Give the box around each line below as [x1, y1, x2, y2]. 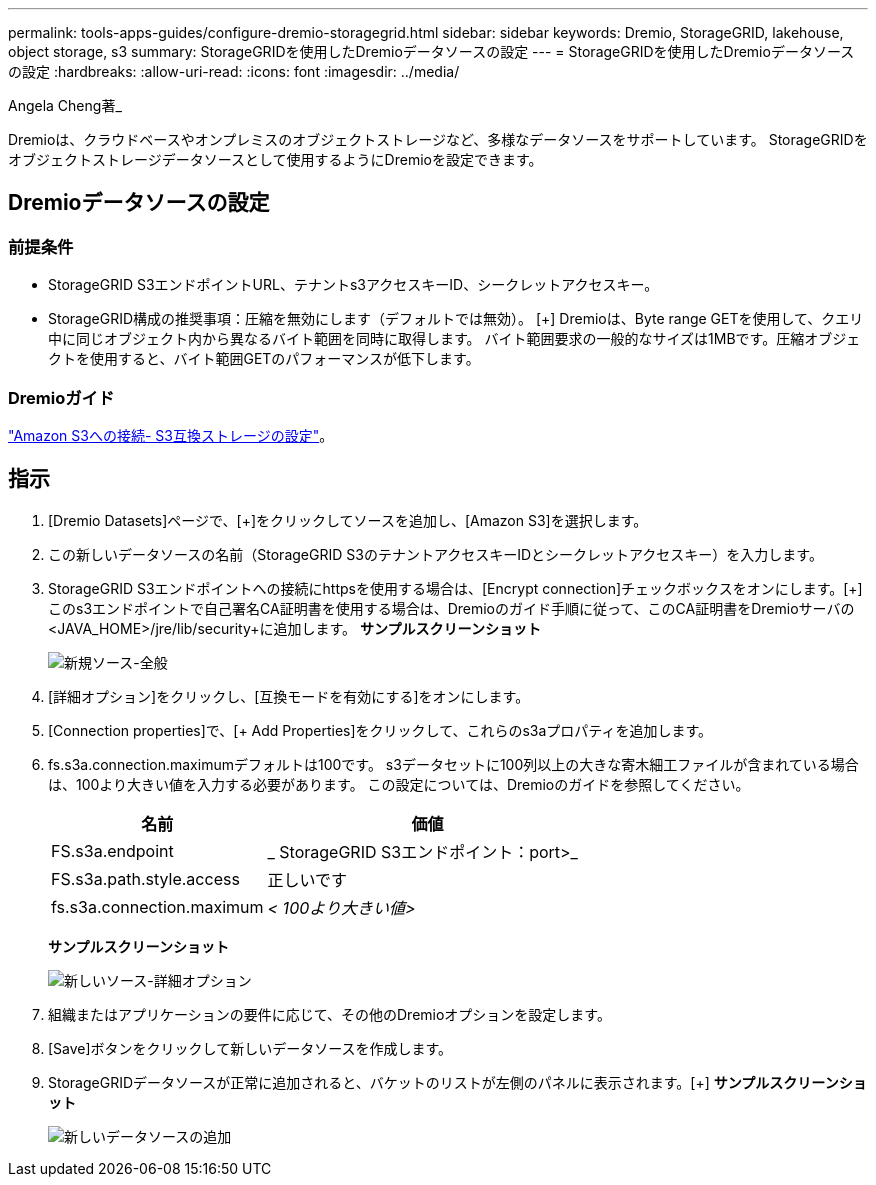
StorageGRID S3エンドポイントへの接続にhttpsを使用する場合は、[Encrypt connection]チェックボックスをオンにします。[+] [48, 579, 863, 597]
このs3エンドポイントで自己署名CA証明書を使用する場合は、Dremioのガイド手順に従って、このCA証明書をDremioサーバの [48, 599, 855, 617]
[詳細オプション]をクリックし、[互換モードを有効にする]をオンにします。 [48, 687, 530, 705]
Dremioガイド [8, 387, 115, 408]
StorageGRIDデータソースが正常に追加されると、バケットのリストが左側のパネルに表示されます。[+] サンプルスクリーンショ [48, 1073, 867, 1091]
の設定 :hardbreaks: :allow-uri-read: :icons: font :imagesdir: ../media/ [8, 63, 460, 80]
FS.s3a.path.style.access [51, 868, 240, 889]
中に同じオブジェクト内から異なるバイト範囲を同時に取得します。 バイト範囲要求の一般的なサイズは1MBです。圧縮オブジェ [48, 330, 861, 348]
